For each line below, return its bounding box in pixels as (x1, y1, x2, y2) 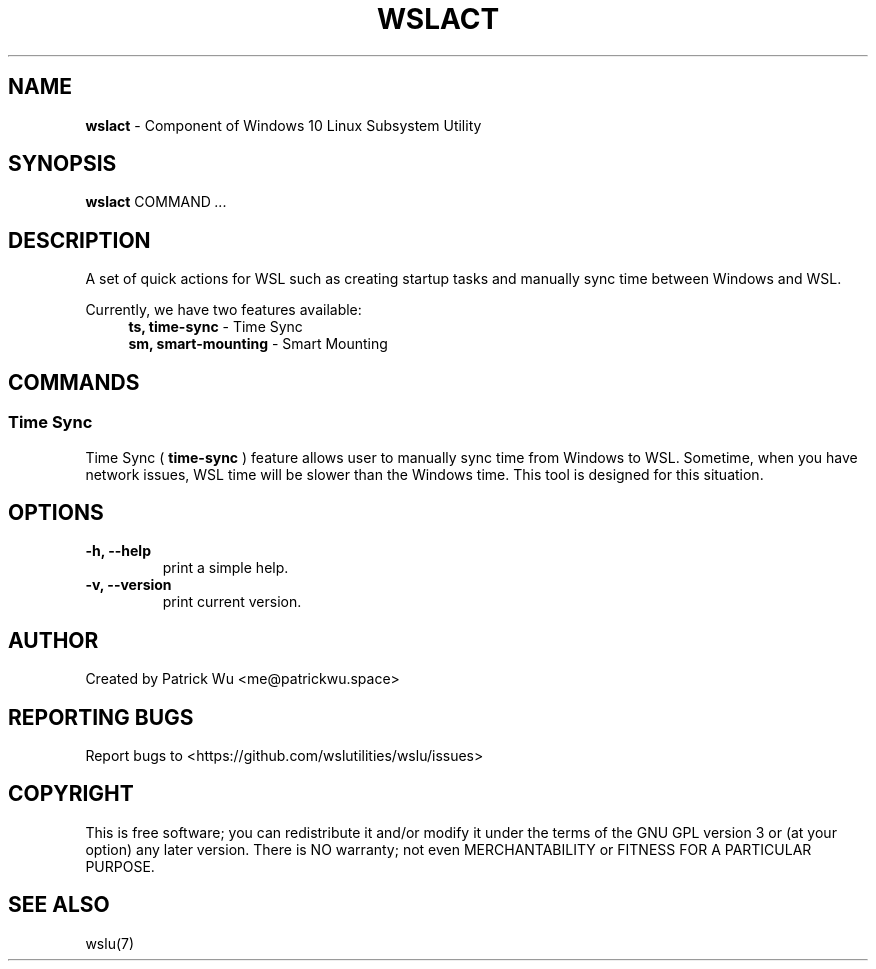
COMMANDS (8, 369, 140, 395)
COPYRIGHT (8, 781, 134, 807)
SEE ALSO (8, 892, 110, 918)
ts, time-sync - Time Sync (128, 318, 303, 336)
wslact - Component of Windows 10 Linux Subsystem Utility (85, 116, 482, 134)
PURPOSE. (85, 857, 155, 875)
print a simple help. (162, 559, 289, 577)
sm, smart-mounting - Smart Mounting (128, 335, 388, 353)
